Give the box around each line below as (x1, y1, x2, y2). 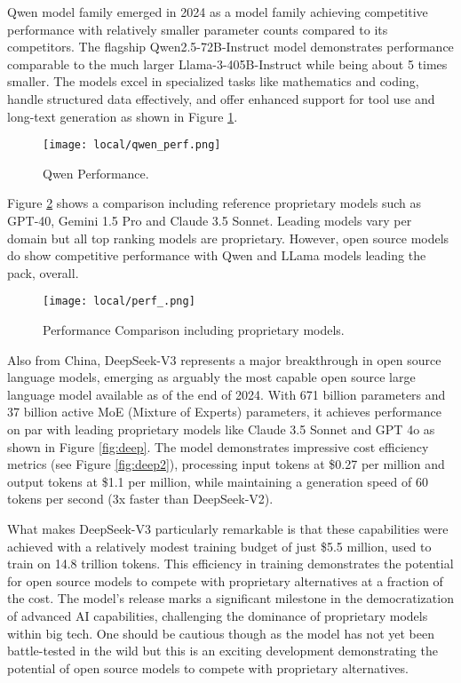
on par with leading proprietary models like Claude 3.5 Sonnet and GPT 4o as (7, 420, 435, 438)
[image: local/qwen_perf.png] (43, 139, 221, 152)
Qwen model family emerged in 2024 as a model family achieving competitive (7, 3, 428, 20)
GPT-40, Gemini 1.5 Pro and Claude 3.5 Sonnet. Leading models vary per (7, 211, 412, 229)
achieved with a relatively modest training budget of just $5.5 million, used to (7, 536, 432, 555)
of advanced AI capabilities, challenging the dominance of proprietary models (7, 606, 428, 624)
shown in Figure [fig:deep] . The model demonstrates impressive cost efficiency (7, 437, 429, 456)
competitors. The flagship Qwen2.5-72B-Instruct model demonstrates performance (7, 37, 454, 56)
